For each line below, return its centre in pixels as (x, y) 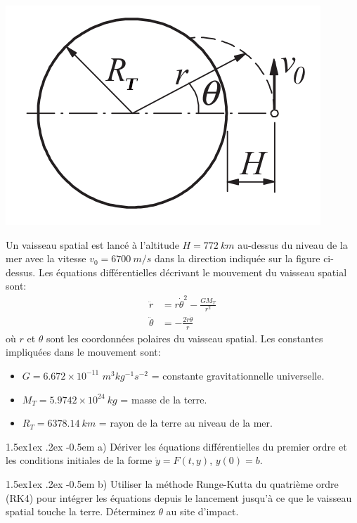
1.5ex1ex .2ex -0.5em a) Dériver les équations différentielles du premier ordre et (176, 446)
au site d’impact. (202, 511)
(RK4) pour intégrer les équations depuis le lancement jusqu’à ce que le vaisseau (179, 497)
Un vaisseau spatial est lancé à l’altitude (92, 244)
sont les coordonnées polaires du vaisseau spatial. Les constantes (185, 338)
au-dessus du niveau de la (293, 244)
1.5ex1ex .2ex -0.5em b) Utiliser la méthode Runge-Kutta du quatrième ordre (172, 483)
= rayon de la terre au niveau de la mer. (186, 423)
